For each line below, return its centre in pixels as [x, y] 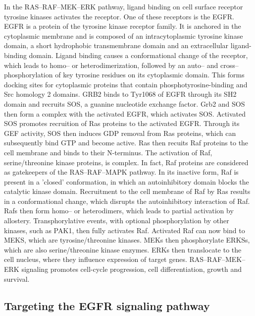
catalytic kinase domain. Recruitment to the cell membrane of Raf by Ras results [127, 191]
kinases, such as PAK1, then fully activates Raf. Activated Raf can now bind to [125, 230]
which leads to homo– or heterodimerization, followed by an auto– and [111, 65]
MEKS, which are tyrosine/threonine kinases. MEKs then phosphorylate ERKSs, [127, 240]
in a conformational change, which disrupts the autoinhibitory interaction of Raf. [127, 201]
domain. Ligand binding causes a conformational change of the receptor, [138, 55]
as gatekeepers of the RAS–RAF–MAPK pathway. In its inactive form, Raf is [121, 172]
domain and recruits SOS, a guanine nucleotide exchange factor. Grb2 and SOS [125, 103]
